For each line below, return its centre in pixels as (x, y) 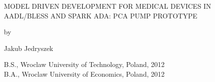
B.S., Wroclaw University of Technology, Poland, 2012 (84, 64)
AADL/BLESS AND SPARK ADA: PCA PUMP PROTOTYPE (101, 15)
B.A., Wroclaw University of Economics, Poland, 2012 (84, 74)
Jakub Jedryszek (29, 48)
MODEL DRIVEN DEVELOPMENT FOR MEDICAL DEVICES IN (107, 6)
